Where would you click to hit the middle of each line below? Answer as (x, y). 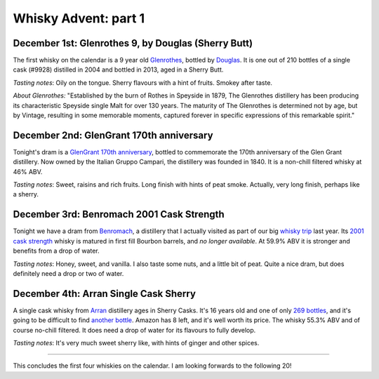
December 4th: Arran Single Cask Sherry (105, 294)
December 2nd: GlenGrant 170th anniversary (113, 135)
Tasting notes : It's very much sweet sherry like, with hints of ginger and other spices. (136, 343)
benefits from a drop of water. (56, 251)
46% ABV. (28, 171)
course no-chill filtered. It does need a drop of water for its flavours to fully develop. (134, 330)
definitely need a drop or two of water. (68, 273)
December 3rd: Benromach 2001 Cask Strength (119, 214)
